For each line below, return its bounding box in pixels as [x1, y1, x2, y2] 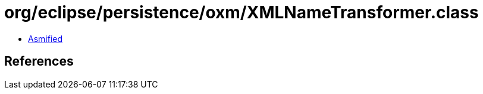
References [4, 54, 74, 69]
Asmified [28, 33, 63, 44]
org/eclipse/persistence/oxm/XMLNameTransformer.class [4, 2, 479, 22]
